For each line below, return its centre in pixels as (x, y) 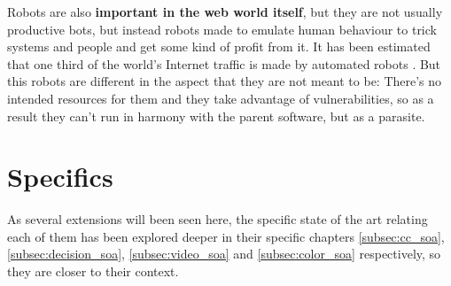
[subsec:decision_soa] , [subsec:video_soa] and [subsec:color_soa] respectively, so (224, 254)
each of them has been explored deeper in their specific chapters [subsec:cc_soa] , (226, 236)
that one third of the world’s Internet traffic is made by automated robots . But (224, 63)
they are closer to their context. (93, 271)
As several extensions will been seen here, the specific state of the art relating (218, 219)
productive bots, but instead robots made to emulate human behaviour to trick (222, 29)
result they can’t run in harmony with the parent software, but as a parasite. (216, 116)
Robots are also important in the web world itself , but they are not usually (225, 12)
